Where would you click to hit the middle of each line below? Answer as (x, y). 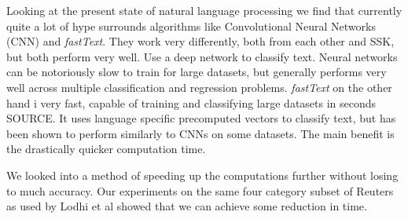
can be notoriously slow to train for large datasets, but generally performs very (197, 72)
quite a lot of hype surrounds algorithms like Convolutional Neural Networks (191, 26)
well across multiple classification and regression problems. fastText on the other (199, 87)
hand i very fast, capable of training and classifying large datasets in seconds (191, 102)
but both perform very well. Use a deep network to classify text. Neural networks (202, 56)
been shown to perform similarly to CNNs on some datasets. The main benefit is (200, 133)
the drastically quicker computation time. (106, 149)
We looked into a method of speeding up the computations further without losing (202, 175)
